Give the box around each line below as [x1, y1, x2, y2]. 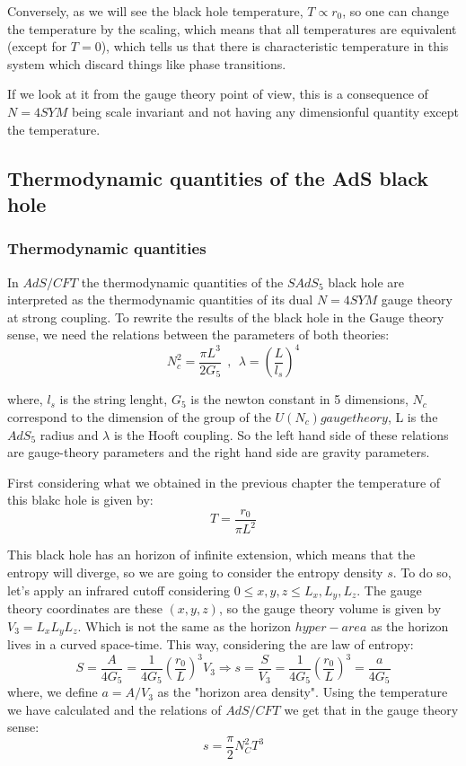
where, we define [7, 682, 98, 701]
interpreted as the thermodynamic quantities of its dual [7, 290, 313, 309]
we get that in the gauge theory [284, 700, 459, 718]
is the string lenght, [59, 390, 168, 409]
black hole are [328, 272, 405, 291]
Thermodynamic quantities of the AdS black [7, 163, 429, 191]
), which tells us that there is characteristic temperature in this [101, 37, 449, 56]
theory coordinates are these [7, 599, 163, 618]
